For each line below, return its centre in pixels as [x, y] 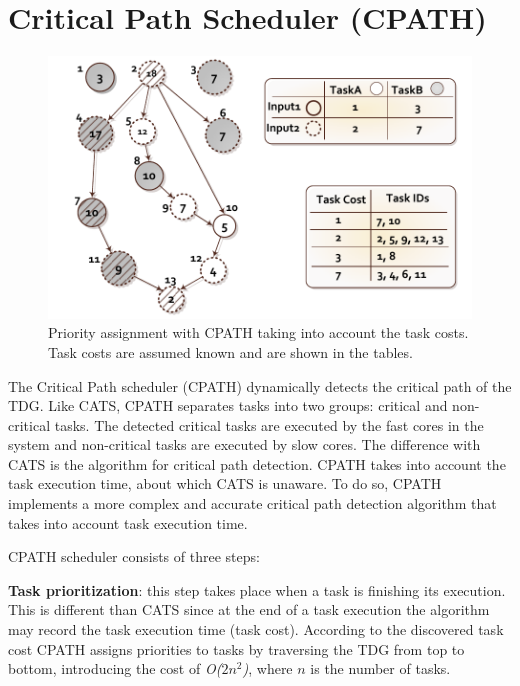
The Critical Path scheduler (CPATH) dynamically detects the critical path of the [260, 385]
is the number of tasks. [380, 668]
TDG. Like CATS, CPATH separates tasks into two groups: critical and [228, 405]
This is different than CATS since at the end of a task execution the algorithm [249, 609]
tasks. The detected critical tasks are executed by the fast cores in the [269, 424]
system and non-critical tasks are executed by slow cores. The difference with [244, 444]
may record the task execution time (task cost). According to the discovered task [256, 629]
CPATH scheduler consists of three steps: [134, 556]
